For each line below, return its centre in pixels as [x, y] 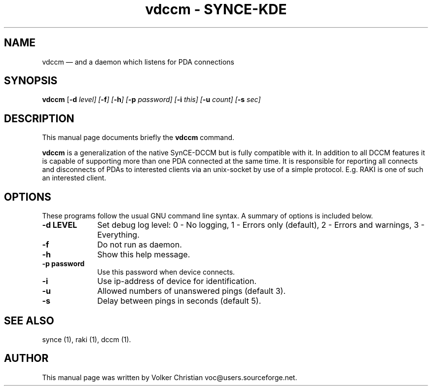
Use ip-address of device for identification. [177, 281]
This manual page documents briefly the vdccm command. [138, 138]
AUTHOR [26, 358]
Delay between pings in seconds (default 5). [179, 301]
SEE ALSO [29, 320]
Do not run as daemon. [140, 245]
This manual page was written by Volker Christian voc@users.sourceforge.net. [170, 377]
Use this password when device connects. [166, 272]
